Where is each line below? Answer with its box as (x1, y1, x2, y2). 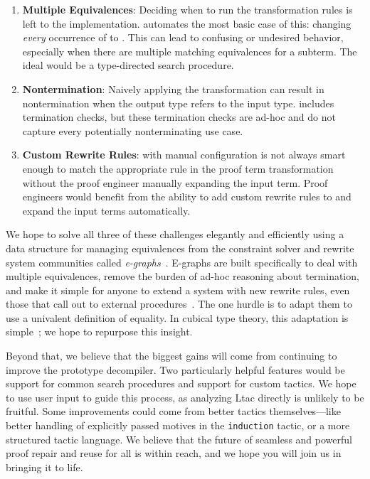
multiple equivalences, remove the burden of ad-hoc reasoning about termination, (6, 269, 359, 284)
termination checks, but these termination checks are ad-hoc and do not (22, 109, 336, 124)
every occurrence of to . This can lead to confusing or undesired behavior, (22, 30, 344, 45)
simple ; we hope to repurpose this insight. (6, 324, 193, 339)
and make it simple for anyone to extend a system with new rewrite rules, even (6, 282, 350, 297)
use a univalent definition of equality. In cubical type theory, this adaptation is (6, 310, 349, 325)
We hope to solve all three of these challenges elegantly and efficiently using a (6, 227, 344, 242)
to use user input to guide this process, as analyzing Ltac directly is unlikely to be (6, 389, 364, 404)
